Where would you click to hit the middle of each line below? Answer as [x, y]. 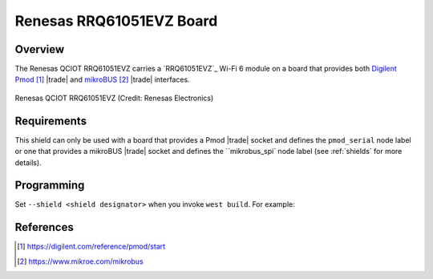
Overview [40, 49]
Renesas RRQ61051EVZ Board [116, 21]
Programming [50, 186]
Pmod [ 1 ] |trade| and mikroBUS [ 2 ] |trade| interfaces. [102, 79]
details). [28, 162]
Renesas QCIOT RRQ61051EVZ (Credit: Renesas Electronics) [114, 98]
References [44, 227]
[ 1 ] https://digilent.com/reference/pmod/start [91, 247]
